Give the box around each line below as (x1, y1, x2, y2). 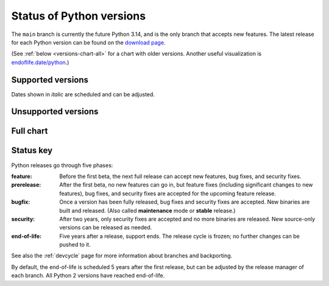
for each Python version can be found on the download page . (11, 38, 166, 46)
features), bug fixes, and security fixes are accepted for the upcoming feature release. (59, 190, 277, 197)
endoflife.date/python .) (11, 59, 69, 66)
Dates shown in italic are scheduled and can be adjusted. (11, 90, 155, 98)
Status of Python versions (11, 9, 146, 23)
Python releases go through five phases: (11, 162, 113, 169)
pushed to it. (59, 241, 91, 248)
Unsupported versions (11, 107, 99, 117)
